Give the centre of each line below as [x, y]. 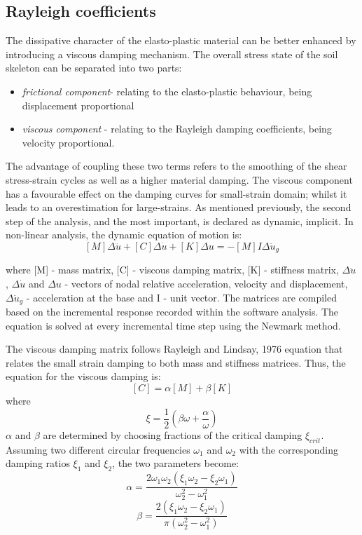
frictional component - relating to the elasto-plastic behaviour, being [167, 91]
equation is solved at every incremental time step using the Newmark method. [173, 325]
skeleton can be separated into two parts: [94, 68]
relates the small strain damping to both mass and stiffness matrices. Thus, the [176, 362]
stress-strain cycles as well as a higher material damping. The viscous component [179, 179]
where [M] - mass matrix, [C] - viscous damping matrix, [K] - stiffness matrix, [172, 270]
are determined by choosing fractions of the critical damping [173, 435]
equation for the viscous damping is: [83, 376]
